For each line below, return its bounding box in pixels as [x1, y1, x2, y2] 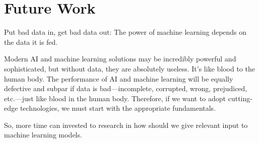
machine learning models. [4, 129, 82, 140]
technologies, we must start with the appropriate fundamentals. [20, 103, 216, 113]
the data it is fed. [4, 36, 58, 47]
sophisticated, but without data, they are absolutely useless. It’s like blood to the [4, 63, 255, 74]
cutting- [228, 93, 252, 103]
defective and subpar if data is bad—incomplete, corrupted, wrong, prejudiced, [4, 83, 247, 94]
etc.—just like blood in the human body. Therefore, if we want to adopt [4, 93, 226, 103]
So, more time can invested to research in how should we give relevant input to [4, 119, 248, 130]
